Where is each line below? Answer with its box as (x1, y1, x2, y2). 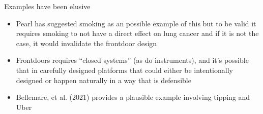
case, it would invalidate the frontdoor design (16, 37, 157, 48)
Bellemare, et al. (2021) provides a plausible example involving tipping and (16, 92, 250, 102)
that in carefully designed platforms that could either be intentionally (16, 64, 233, 75)
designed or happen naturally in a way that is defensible (16, 74, 191, 85)
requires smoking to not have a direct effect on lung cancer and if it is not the (16, 28, 259, 39)
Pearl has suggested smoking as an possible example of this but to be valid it (16, 18, 256, 28)
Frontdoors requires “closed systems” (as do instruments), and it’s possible (16, 55, 249, 65)
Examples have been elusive (4, 1, 91, 11)
